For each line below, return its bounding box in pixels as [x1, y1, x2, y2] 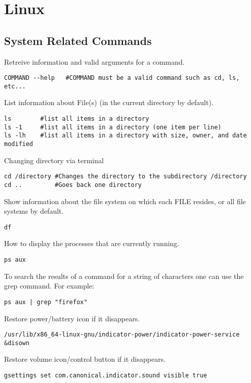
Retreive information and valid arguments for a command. [4, 56, 185, 67]
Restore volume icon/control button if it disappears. [4, 354, 166, 364]
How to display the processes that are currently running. [4, 238, 180, 249]
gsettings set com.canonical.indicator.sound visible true [4, 372, 207, 379]
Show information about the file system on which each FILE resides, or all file [4, 196, 246, 206]
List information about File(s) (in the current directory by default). [4, 97, 214, 108]
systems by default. [4, 206, 64, 216]
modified [4, 140, 33, 148]
